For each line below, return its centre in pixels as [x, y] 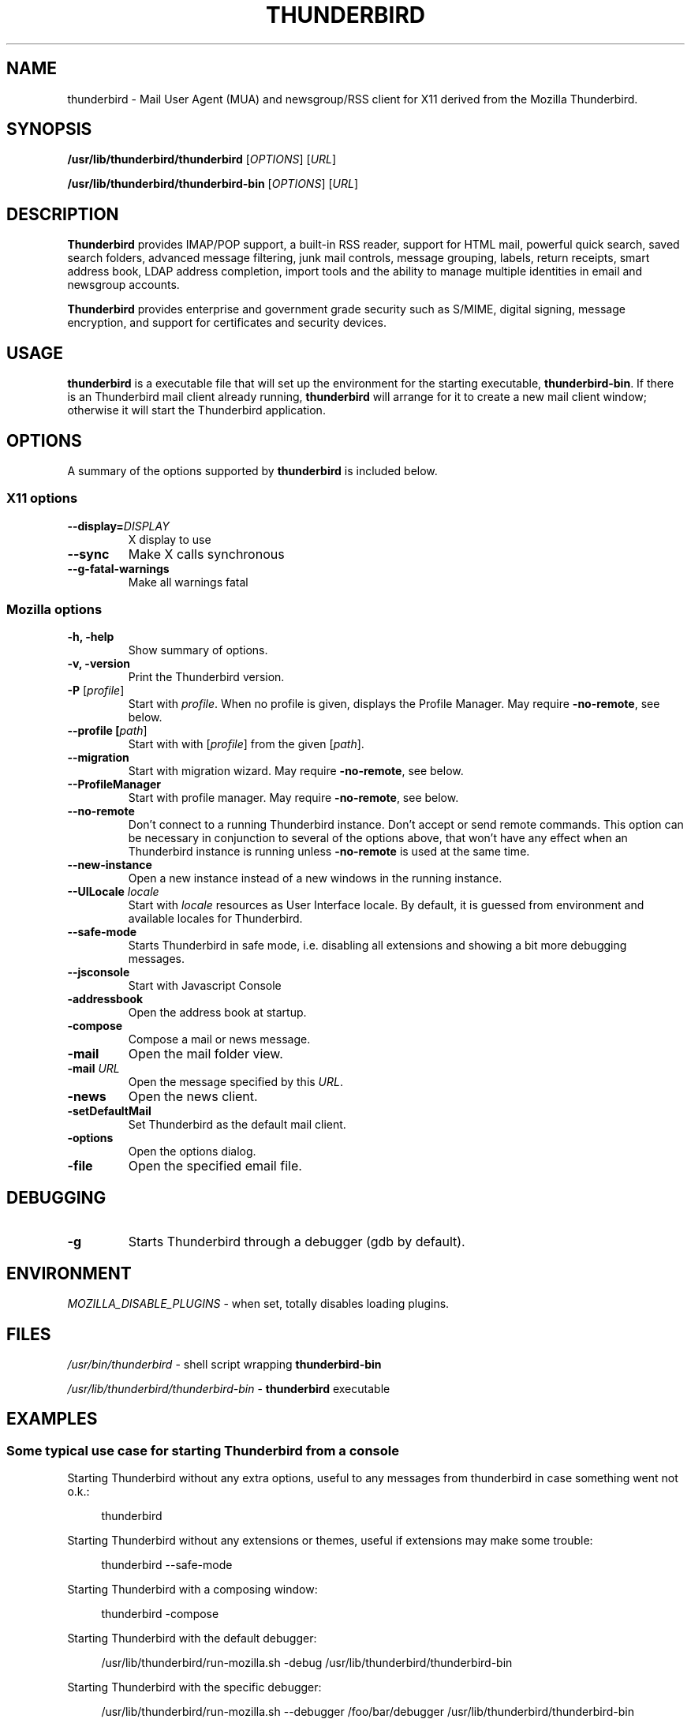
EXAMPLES [52, 1419]
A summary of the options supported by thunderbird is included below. [252, 470]
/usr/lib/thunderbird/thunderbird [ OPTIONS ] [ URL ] [202, 159]
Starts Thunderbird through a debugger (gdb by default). [297, 1242]
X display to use [170, 539]
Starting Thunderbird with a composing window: [192, 1590]
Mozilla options [54, 610]
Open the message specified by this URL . [235, 1082]
